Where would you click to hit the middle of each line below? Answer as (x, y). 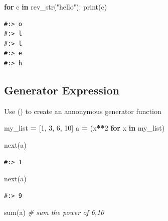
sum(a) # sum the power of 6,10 (54, 212)
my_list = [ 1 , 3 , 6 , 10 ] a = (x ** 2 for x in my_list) (85, 128)
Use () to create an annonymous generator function (83, 111)
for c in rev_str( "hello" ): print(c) (56, 7)
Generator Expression (62, 90)
